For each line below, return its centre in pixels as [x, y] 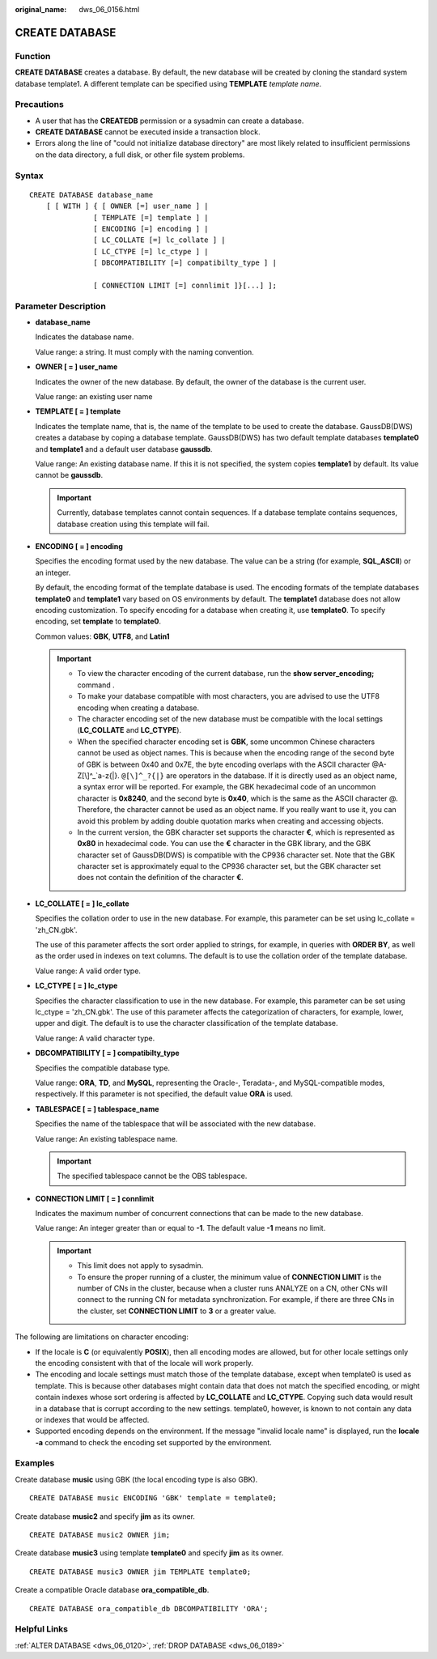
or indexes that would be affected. [92, 1419]
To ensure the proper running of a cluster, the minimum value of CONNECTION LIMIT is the [229, 1277]
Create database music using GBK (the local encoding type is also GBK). [136, 1479]
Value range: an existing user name [94, 397]
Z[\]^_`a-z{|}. [99, 775]
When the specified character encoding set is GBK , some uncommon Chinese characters [226, 742]
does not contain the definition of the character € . [161, 878]
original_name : [41, 9]
